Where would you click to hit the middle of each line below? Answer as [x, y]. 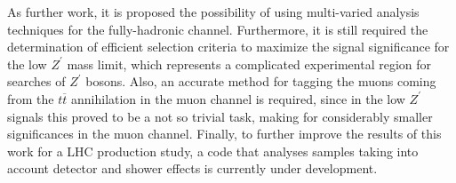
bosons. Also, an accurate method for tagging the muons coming [261, 81]
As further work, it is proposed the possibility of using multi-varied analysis [213, 12]
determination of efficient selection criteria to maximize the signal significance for [228, 47]
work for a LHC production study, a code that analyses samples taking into [213, 151]
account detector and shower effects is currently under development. [192, 168]
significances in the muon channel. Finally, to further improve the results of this [224, 134]
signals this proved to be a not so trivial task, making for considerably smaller [220, 116]
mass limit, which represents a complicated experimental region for [249, 64]
